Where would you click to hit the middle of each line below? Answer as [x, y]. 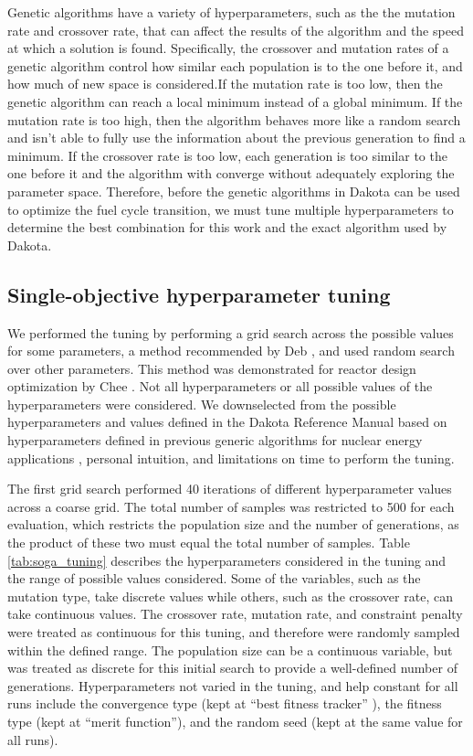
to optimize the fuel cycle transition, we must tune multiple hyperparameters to [231, 209]
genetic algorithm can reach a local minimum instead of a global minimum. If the [235, 101]
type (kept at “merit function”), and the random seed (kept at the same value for [235, 721]
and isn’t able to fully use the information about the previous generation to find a [236, 138]
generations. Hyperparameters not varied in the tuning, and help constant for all [233, 685]
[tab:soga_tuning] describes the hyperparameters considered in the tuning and [227, 560]
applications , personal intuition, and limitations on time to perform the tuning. [231, 458]
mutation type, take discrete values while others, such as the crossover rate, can [230, 596]
